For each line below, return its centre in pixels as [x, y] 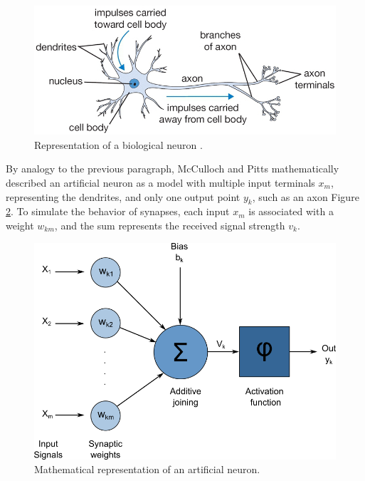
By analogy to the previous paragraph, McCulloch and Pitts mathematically [173, 169]
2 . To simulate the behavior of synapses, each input [118, 211]
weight [20, 225]
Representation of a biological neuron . [118, 144]
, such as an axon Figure [306, 196]
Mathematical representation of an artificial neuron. [147, 469]
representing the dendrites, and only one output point [123, 196]
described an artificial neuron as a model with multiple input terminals [160, 183]
